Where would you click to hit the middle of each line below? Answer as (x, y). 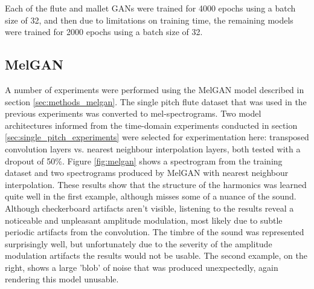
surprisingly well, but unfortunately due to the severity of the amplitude (139, 243)
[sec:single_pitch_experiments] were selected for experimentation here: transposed (157, 137)
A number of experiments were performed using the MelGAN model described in (155, 89)
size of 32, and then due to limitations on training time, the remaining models (149, 20)
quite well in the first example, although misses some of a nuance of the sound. (151, 196)
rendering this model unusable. (62, 279)
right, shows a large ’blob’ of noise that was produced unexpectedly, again (142, 267)
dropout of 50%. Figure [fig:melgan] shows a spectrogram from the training (144, 161)
